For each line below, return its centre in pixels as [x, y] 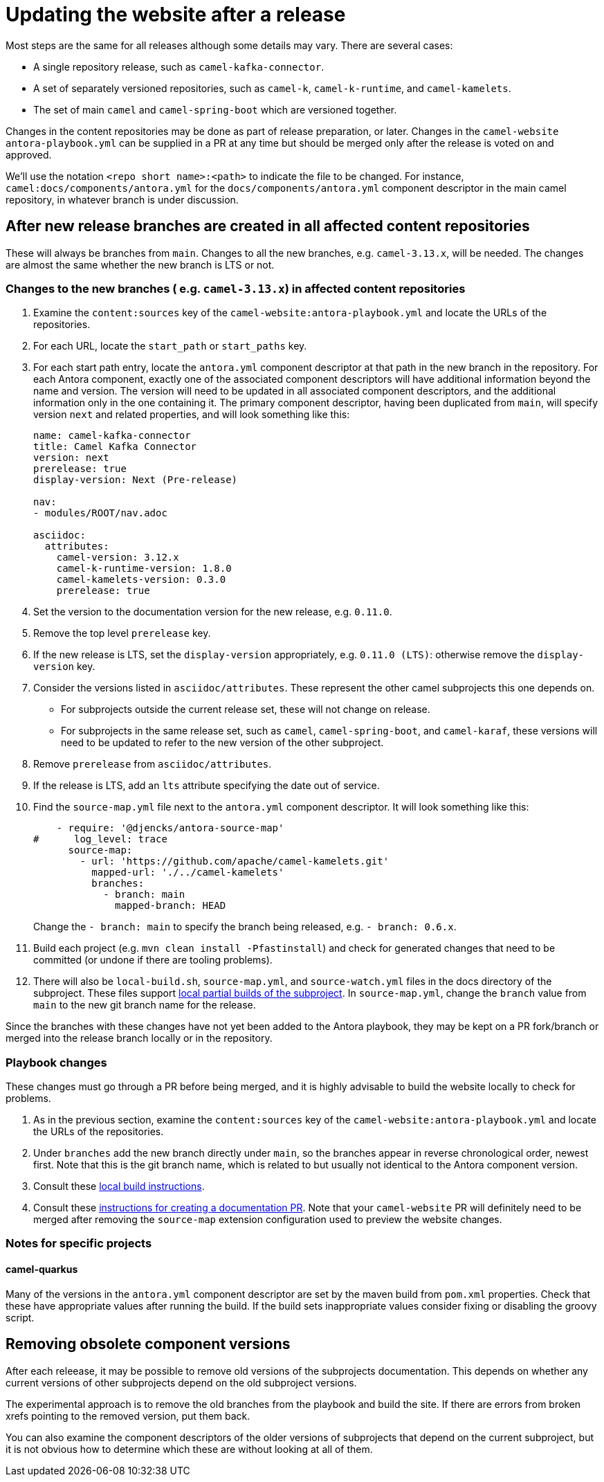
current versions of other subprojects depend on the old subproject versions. [181, 1382]
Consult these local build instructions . [119, 1186]
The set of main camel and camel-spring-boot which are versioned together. [215, 109]
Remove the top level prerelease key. [122, 633]
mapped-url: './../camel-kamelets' [188, 873]
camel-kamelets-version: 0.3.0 [141, 580]
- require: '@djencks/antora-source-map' [170, 828]
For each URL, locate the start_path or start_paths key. [170, 346]
